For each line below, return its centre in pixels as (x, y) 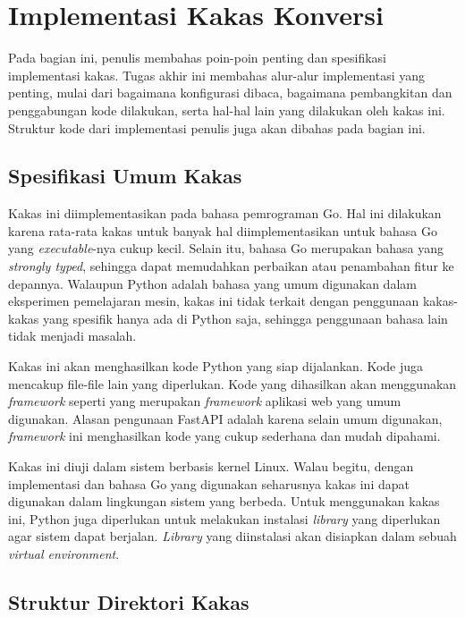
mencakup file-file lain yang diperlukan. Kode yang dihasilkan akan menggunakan (232, 383)
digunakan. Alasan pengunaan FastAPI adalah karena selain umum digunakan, (225, 418)
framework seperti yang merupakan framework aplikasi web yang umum (205, 401)
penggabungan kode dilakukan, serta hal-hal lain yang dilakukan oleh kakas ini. (227, 110)
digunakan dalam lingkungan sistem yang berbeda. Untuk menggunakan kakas (224, 501)
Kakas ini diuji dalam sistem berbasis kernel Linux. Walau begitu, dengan (211, 466)
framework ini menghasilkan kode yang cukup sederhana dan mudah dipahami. (224, 436)
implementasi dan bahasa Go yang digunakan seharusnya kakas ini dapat (209, 483)
